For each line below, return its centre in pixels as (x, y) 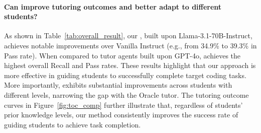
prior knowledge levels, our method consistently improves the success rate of (121, 115)
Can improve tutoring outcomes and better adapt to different (113, 6)
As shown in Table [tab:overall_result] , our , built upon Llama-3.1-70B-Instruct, (128, 36)
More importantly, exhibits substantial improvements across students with (118, 85)
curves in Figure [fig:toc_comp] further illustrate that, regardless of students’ (123, 105)
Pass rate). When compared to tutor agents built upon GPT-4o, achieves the (122, 55)
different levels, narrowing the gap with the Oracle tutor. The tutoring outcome (126, 94)
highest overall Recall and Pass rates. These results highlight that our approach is (130, 65)
